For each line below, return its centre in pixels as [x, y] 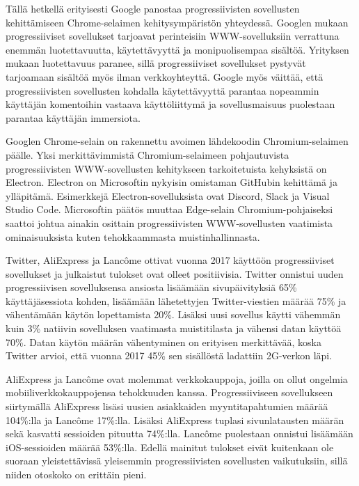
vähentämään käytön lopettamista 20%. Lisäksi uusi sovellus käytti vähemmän [173, 314]
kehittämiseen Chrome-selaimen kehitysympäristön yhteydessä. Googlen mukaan [177, 22]
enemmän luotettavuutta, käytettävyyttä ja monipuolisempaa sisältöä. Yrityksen [177, 49]
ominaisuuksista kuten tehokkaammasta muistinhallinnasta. [133, 236]
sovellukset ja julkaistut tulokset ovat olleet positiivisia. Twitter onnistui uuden [175, 273]
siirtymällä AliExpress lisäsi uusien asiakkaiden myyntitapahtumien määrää [167, 406]
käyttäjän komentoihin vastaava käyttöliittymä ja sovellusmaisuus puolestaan [170, 104]
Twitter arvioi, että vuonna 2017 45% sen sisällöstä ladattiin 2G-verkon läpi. [169, 355]
